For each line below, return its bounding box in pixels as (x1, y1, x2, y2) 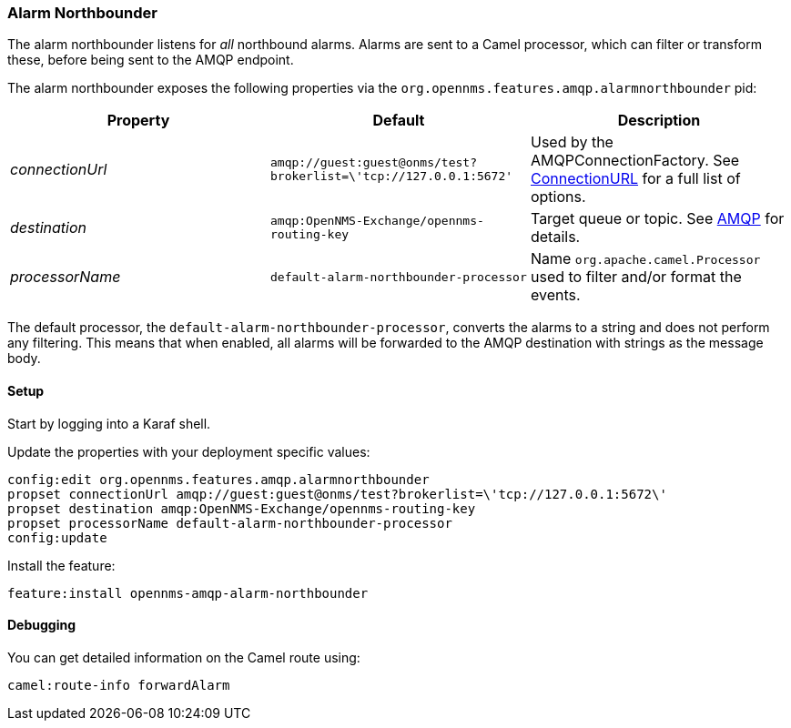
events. (530, 286, 581, 305)
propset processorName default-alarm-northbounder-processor (7, 515, 452, 531)
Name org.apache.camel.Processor (530, 249, 761, 268)
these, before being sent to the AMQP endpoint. (7, 52, 294, 68)
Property (106, 111, 170, 130)
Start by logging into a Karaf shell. (7, 415, 211, 431)
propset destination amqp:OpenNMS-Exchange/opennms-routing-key (7, 500, 476, 516)
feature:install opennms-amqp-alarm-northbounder (7, 585, 369, 601)
